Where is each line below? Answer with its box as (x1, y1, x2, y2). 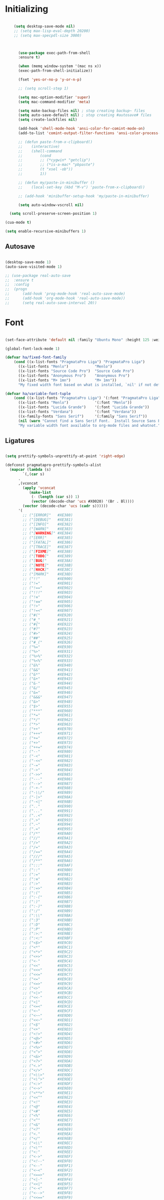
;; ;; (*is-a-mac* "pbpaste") (18, 162, 95, 167)
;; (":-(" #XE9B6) (22, 895, 73, 900)
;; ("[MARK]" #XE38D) (22, 572, 73, 577)
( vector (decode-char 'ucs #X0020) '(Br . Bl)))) (31, 499, 134, 504)
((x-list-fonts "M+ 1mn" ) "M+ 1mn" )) (18, 378, 117, 383)
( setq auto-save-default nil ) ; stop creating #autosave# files (18, 113, 152, 118)
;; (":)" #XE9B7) (22, 900, 73, 904)
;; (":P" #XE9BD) (22, 926, 73, 932)
